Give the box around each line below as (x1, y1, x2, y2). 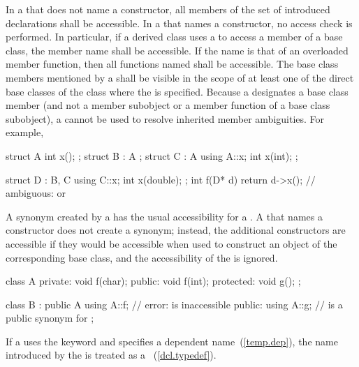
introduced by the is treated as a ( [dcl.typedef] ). (6, 347, 217, 362)
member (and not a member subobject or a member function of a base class (6, 98, 330, 112)
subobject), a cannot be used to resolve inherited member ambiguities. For (6, 111, 325, 126)
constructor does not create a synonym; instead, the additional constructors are (6, 223, 346, 237)
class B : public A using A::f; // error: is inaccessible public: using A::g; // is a (6, 297, 343, 311)
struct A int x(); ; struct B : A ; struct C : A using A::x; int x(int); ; (6, 148, 298, 163)
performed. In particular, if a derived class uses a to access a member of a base (6, 29, 343, 44)
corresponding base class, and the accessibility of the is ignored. (6, 250, 278, 264)
